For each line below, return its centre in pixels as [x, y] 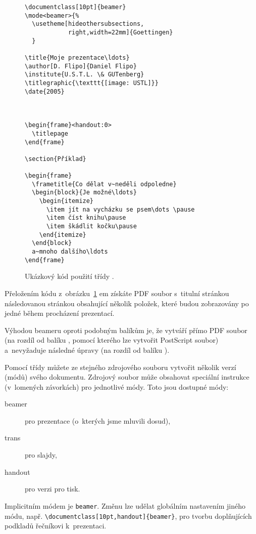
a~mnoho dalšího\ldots [70, 252]
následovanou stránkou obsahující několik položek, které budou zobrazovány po [127, 303]
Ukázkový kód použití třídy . [69, 276]
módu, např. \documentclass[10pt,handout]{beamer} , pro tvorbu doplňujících [128, 516]
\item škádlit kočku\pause [91, 227]
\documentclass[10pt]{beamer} [75, 7]
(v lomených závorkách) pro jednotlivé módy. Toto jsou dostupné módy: [117, 386]
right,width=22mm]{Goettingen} [120, 32]
